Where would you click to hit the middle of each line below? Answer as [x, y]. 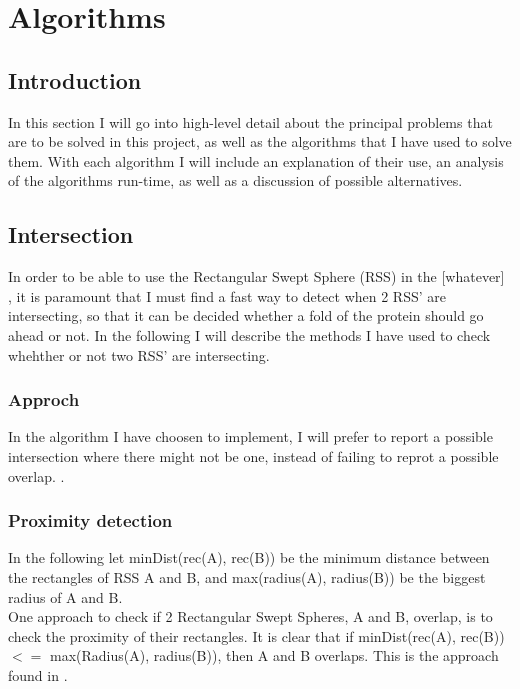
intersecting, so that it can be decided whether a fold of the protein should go [246, 315]
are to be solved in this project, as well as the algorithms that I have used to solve [260, 141]
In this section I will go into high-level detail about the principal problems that [250, 121]
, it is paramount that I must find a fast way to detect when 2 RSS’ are [227, 295]
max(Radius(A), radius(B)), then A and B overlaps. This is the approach [274, 655]
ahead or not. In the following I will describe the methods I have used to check [249, 334]
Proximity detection [90, 520]
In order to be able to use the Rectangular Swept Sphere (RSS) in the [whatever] [256, 276]
